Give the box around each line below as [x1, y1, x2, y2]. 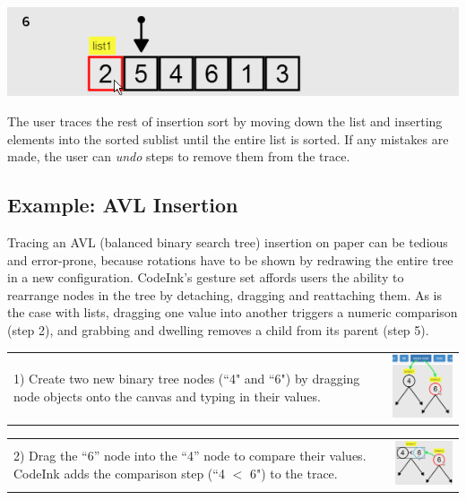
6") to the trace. [249, 463, 338, 482]
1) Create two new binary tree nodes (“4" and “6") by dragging [13, 369, 360, 388]
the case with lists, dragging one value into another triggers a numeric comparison [7, 303, 458, 322]
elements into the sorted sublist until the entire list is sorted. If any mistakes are [7, 129, 449, 148]
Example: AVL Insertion [7, 191, 238, 219]
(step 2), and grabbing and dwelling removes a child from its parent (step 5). [7, 321, 429, 340]
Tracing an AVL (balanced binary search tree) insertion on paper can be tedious [7, 233, 448, 252]
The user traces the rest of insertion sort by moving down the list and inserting [7, 112, 443, 131]
